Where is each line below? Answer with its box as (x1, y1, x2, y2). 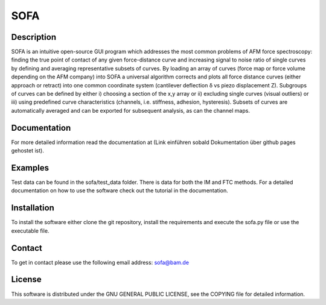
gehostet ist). (11, 147, 45, 154)
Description (11, 32, 57, 42)
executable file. (11, 227, 50, 234)
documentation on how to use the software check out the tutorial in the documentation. (11, 187, 229, 194)
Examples (11, 163, 50, 173)
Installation (11, 203, 54, 213)
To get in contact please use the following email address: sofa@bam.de (11, 259, 190, 266)
